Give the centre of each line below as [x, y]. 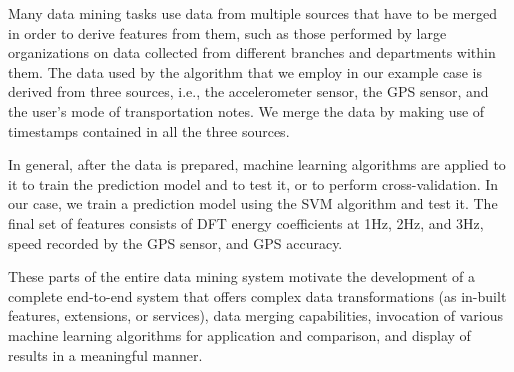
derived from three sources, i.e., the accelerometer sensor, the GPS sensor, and [248, 91]
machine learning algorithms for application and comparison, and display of [239, 334]
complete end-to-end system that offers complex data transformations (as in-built [257, 295]
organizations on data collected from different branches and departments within [252, 52]
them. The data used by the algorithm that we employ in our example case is [245, 71]
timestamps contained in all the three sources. [149, 130]
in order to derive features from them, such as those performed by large [227, 32]
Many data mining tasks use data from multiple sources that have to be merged [252, 13]
